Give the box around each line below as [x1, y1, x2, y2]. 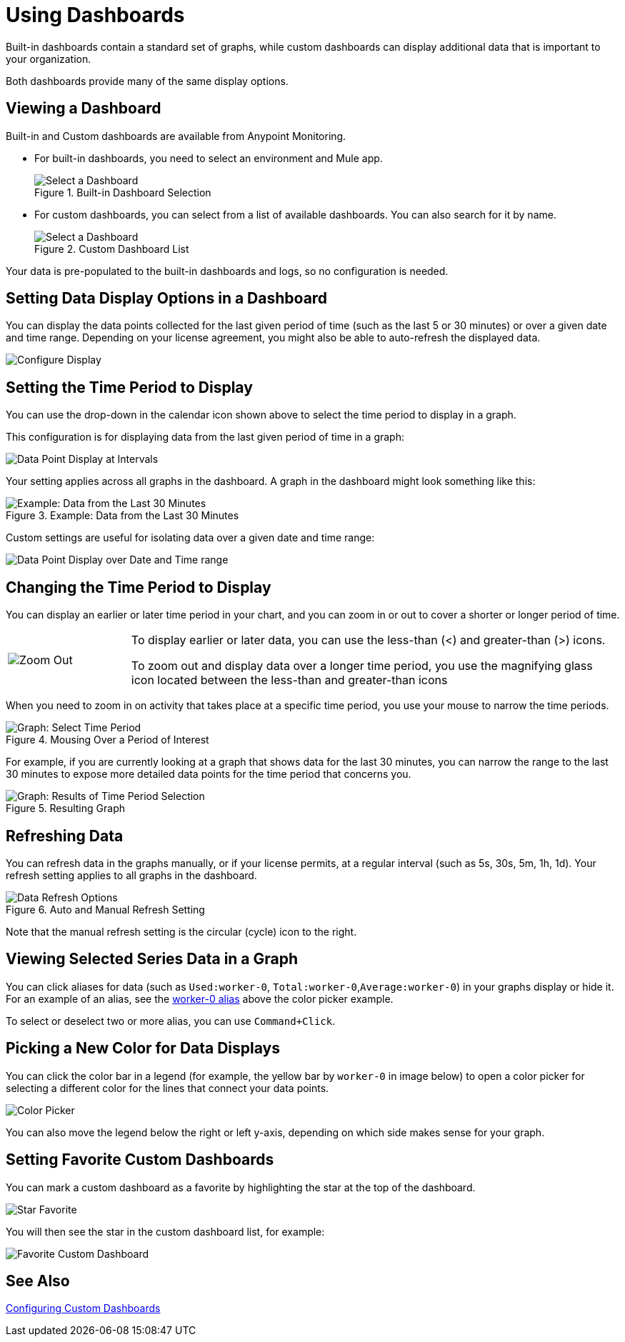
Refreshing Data [6, 826, 124, 845]
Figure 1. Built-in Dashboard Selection [34, 186, 211, 199]
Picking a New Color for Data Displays [6, 1039, 280, 1058]
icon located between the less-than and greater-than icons [131, 673, 448, 688]
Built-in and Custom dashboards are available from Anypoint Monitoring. [6, 129, 346, 142]
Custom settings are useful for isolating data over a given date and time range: [6, 531, 375, 544]
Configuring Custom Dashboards [6, 1302, 161, 1315]
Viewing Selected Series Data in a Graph [6, 950, 299, 968]
